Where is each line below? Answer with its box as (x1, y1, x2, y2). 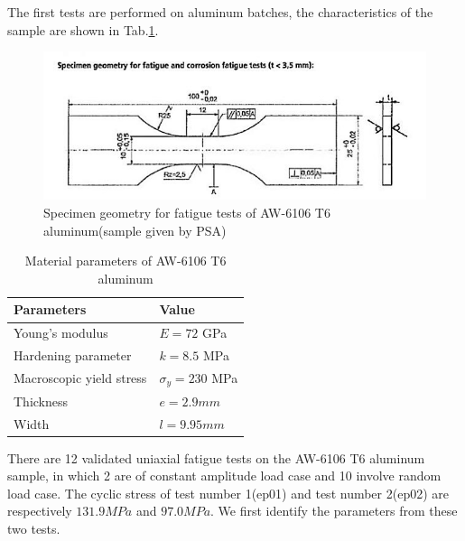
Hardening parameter (14, 346, 132, 365)
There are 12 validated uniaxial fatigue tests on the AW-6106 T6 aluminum (7, 448, 425, 467)
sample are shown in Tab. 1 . (7, 20, 159, 39)
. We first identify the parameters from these (210, 501, 458, 520)
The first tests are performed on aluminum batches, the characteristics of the (7, 3, 433, 21)
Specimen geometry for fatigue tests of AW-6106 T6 (43, 203, 330, 222)
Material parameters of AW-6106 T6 (24, 251, 227, 270)
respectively (7, 501, 72, 520)
